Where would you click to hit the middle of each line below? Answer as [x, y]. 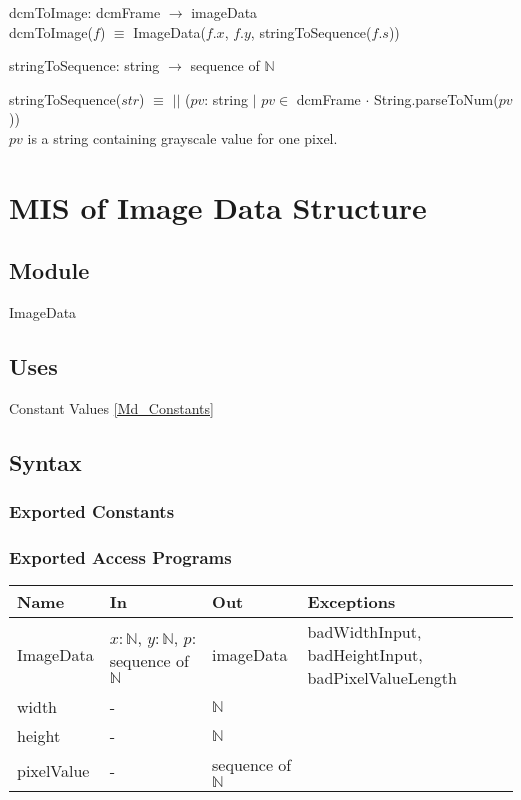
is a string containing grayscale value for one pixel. [182, 137]
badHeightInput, [365, 655]
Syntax [45, 461]
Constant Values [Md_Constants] [111, 407]
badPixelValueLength [382, 678]
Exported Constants [92, 511]
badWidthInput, [364, 632]
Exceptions [351, 602]
